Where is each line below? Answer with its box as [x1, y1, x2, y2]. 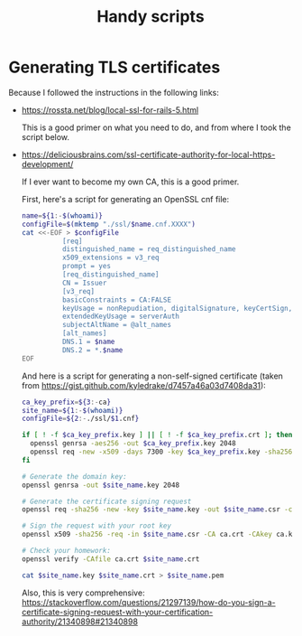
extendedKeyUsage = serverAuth [61, 312, 179, 322]
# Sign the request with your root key [21, 521, 172, 530]
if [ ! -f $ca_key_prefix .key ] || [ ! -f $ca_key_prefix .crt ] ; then [21, 431, 293, 440]
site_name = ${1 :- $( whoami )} [21, 406, 124, 415]
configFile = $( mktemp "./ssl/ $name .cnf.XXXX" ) [21, 220, 196, 229]
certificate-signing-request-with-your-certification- [21, 606, 214, 617]
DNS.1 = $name [61, 337, 115, 347]
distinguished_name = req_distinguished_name [61, 245, 236, 254]
